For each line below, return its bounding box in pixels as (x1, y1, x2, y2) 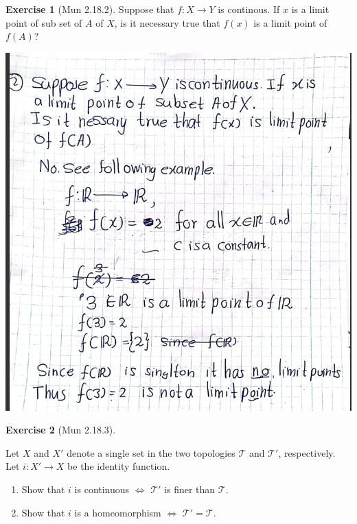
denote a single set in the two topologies (67, 445, 235, 460)
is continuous (74, 481, 130, 496)
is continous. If (218, 2, 280, 16)
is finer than (164, 481, 216, 496)
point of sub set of (5, 15, 82, 29)
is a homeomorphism (74, 505, 161, 519)
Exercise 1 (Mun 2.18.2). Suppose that (5, 2, 174, 16)
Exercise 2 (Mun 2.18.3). (5, 422, 116, 437)
